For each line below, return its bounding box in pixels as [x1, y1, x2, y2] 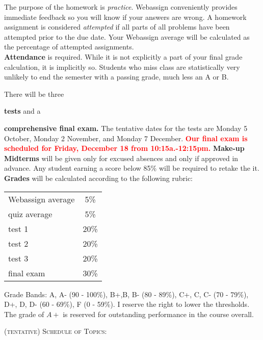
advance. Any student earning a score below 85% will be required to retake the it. [4, 163, 259, 173]
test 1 [8, 222, 29, 234]
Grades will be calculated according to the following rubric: [4, 172, 193, 183]
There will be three [4, 88, 64, 99]
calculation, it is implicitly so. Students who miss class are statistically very [4, 61, 240, 72]
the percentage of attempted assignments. [4, 41, 134, 52]
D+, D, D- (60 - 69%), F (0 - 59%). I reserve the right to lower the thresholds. [4, 299, 250, 309]
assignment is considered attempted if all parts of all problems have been [4, 21, 230, 32]
